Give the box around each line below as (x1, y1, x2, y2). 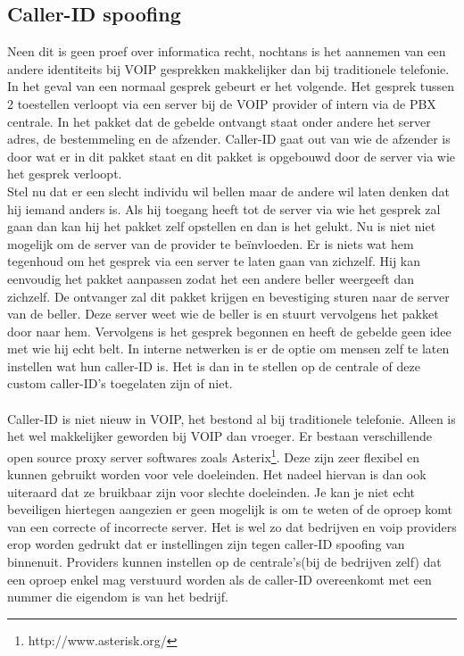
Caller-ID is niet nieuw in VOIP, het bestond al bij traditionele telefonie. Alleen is (7, 409, 456, 428)
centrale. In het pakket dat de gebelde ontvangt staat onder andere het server (7, 112, 431, 130)
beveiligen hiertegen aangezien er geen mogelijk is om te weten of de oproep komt (7, 500, 453, 519)
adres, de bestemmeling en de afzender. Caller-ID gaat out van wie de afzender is (7, 129, 451, 148)
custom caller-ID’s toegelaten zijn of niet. (7, 374, 233, 393)
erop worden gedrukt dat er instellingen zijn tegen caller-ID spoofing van (7, 535, 405, 553)
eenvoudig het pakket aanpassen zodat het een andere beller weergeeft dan (7, 269, 415, 287)
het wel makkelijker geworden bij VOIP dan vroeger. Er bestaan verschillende (7, 427, 432, 445)
